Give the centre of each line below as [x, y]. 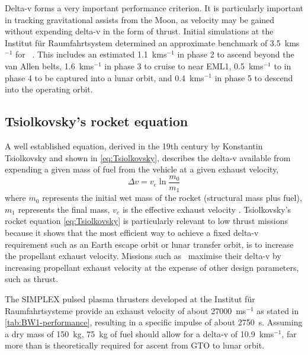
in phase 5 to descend [254, 77]
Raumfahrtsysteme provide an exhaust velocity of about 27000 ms [126, 310]
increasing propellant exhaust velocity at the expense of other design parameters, [152, 267]
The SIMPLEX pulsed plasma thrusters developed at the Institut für [130, 299]
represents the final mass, [64, 209]
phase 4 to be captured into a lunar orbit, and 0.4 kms [105, 77]
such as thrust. [32, 279]
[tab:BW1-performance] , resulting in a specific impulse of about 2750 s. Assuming [154, 322]
